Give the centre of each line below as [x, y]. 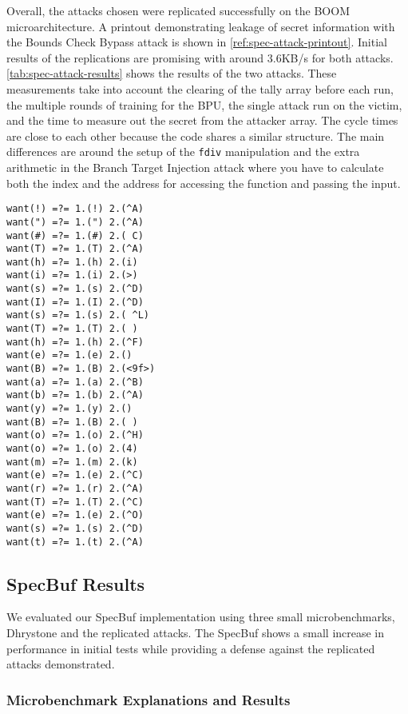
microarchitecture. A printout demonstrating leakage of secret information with [201, 26]
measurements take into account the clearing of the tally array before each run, [200, 88]
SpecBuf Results [76, 583]
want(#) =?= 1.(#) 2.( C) [75, 235]
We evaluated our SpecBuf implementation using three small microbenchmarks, [201, 617]
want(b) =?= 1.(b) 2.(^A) [75, 395]
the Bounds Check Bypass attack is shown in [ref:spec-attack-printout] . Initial [197, 42]
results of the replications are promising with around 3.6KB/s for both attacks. [200, 57]
